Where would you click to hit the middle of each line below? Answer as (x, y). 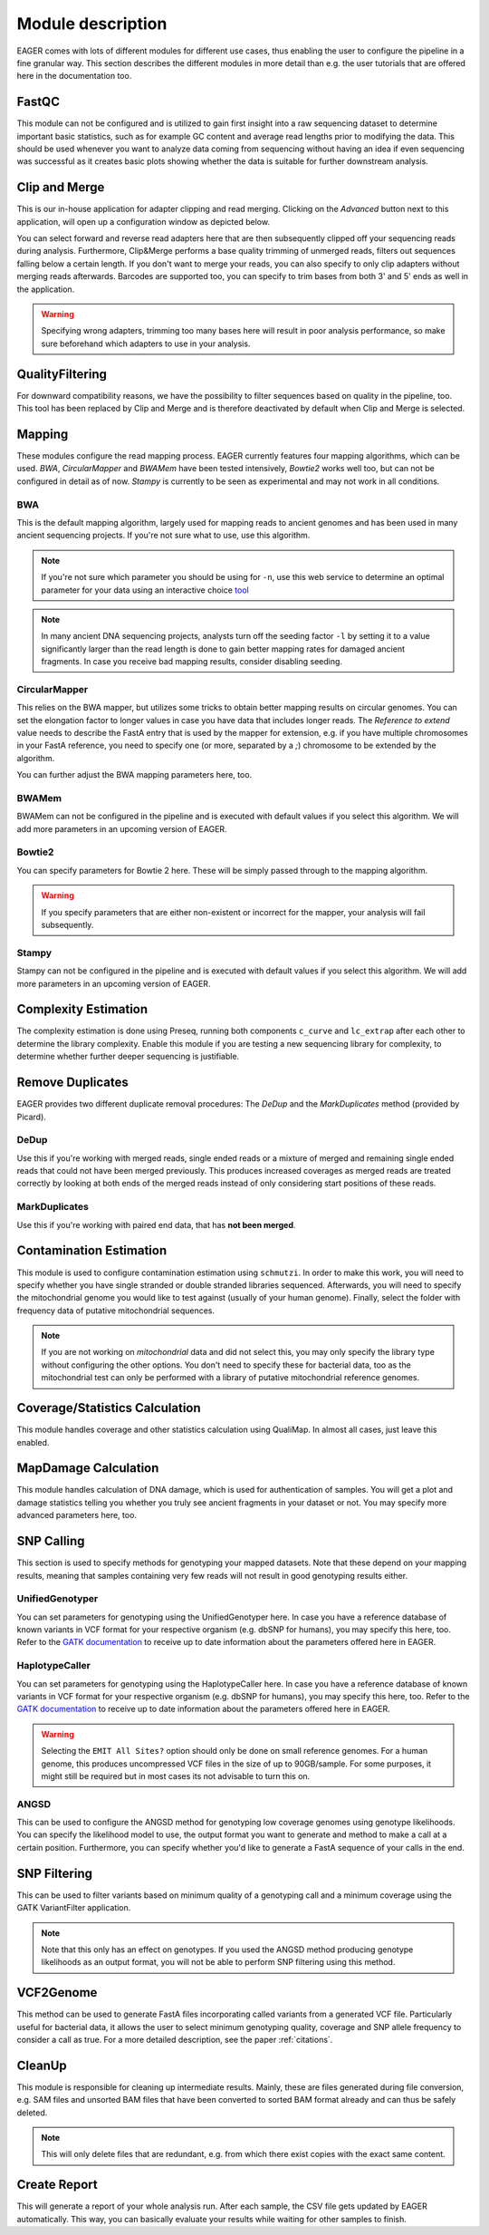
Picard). (32, 1117)
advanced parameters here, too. (77, 1515)
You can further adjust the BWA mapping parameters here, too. (134, 775)
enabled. (33, 1442)
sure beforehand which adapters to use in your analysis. (146, 343)
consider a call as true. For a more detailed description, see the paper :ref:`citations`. (175, 2040)
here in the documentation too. (74, 76)
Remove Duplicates (72, 1083)
